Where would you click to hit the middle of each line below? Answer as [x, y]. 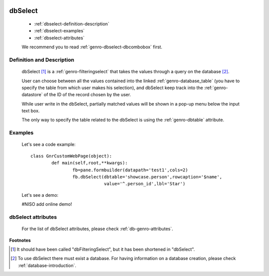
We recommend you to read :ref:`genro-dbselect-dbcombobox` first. [92, 47]
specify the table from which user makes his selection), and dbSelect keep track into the [113, 88]
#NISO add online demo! [47, 204]
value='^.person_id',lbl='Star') [145, 184]
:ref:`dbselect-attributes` [59, 38]
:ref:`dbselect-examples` [59, 31]
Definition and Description [42, 60]
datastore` [32, 95]
